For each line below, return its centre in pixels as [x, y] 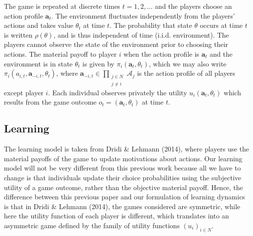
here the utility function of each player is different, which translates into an [116, 216]
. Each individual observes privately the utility [117, 92]
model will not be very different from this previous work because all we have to [122, 168]
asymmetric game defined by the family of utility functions [92, 225]
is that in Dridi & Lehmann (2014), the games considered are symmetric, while [122, 206]
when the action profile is [161, 54]
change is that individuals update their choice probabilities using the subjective [123, 177]
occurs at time [221, 25]
